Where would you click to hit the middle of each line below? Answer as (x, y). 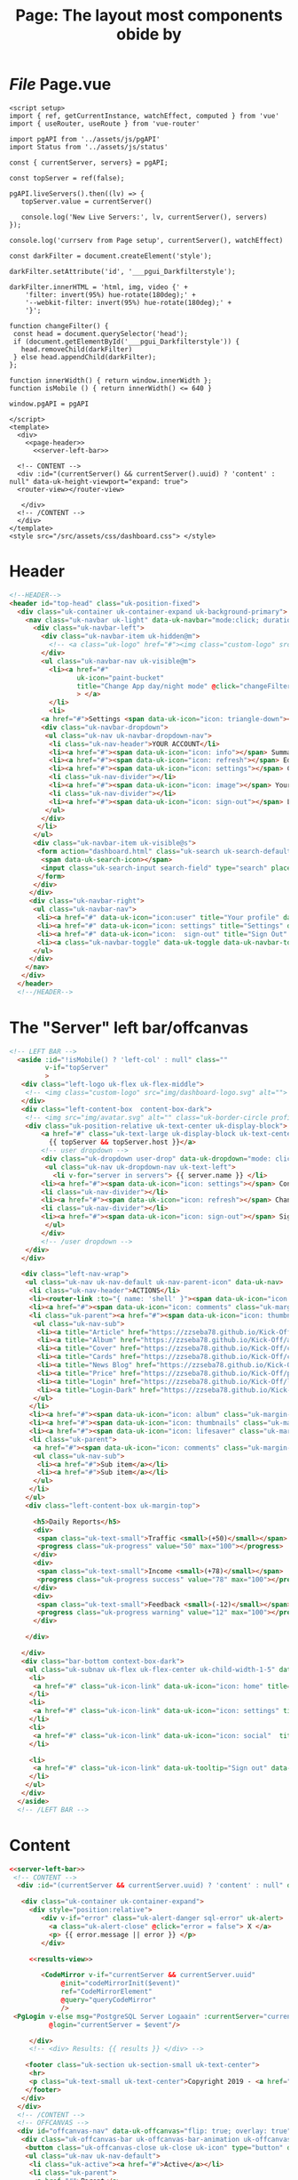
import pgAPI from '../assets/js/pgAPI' (85, 139)
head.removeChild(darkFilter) (77, 349)
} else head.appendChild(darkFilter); (85, 357)
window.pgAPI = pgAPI (49, 404)
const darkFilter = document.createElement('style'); (111, 256)
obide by (149, 34)
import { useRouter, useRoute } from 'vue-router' (105, 124)
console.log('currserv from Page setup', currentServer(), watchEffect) (146, 240)
